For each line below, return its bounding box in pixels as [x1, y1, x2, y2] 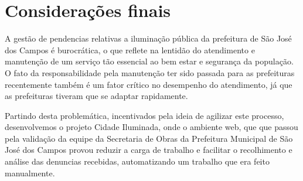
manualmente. [5, 166, 55, 179]
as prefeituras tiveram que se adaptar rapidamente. [5, 90, 188, 102]
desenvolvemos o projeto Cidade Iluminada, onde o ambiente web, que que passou [5, 121, 298, 133]
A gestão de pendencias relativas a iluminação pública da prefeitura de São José [5, 32, 292, 45]
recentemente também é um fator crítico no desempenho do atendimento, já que [5, 78, 292, 90]
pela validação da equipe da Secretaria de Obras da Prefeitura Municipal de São [5, 132, 293, 144]
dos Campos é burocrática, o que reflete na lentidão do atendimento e [5, 43, 255, 56]
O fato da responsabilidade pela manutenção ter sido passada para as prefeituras [5, 66, 295, 78]
